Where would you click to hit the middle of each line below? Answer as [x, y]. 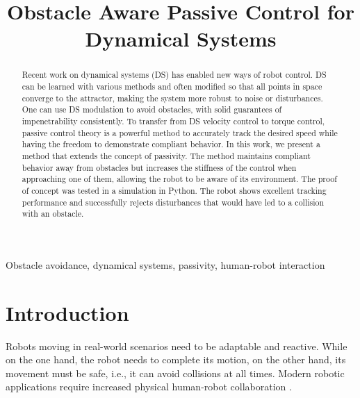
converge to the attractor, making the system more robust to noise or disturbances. [172, 98]
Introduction [67, 312]
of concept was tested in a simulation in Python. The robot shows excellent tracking [174, 190]
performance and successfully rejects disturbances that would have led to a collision [173, 202]
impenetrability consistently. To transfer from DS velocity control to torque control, [173, 121]
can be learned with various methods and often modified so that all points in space [172, 86]
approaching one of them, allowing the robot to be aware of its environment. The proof [179, 179]
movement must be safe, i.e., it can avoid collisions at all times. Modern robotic [175, 373]
